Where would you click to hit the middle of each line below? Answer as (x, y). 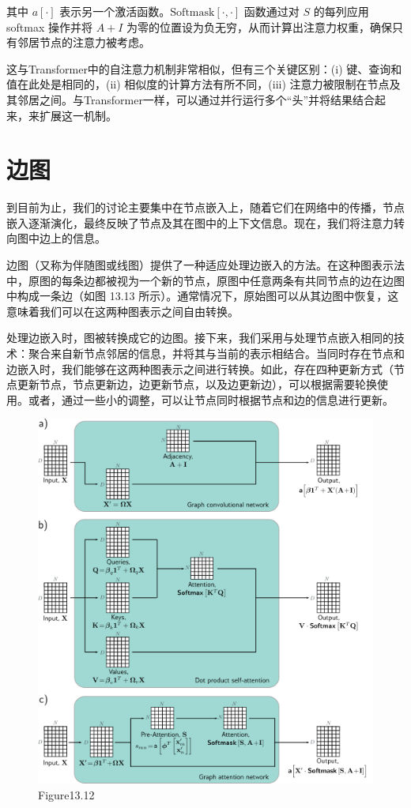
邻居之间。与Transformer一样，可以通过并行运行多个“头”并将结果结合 (196, 99)
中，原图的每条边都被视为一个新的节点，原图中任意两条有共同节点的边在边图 (205, 280)
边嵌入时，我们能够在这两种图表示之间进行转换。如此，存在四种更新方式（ (200, 368)
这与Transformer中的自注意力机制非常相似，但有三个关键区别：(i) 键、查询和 (204, 68)
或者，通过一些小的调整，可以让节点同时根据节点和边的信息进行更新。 (211, 399)
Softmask (192, 13)
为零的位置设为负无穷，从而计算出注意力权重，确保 (260, 26)
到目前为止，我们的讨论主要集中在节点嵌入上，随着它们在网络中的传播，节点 (205, 207)
